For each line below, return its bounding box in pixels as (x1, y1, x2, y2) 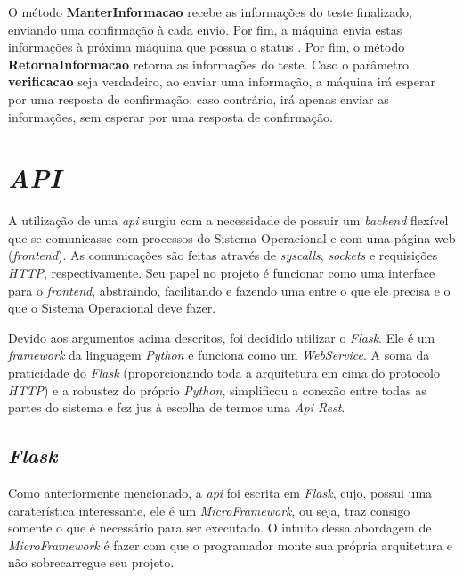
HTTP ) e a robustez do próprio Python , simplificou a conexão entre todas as (8, 380, 426, 399)
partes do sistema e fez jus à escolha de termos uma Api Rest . (8, 398, 345, 417)
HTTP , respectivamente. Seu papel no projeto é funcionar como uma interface (8, 264, 435, 282)
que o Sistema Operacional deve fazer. (8, 298, 216, 317)
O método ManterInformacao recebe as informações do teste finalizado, (8, 3, 412, 20)
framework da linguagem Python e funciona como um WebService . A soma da (8, 345, 430, 364)
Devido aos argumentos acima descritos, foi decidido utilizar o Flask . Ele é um (8, 328, 435, 346)
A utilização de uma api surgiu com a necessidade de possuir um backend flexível (8, 211, 449, 230)
